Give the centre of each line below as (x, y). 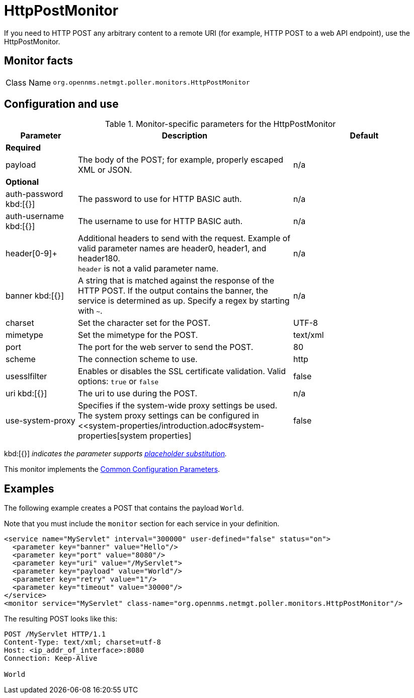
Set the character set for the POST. (144, 323)
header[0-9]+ (31, 254)
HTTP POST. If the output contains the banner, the (173, 291)
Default (364, 136)
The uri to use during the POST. (138, 394)
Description (185, 136)
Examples (29, 488)
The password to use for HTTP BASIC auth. (160, 199)
